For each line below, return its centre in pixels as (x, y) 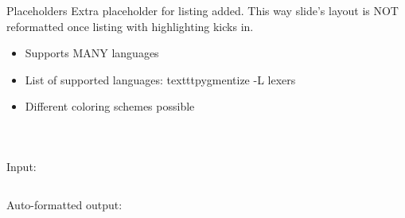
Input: (21, 166)
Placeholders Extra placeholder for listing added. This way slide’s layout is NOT (202, 10)
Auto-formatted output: (64, 204)
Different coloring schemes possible (110, 106)
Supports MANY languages (92, 53)
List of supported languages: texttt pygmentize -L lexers (160, 79)
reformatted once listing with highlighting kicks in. (130, 26)
